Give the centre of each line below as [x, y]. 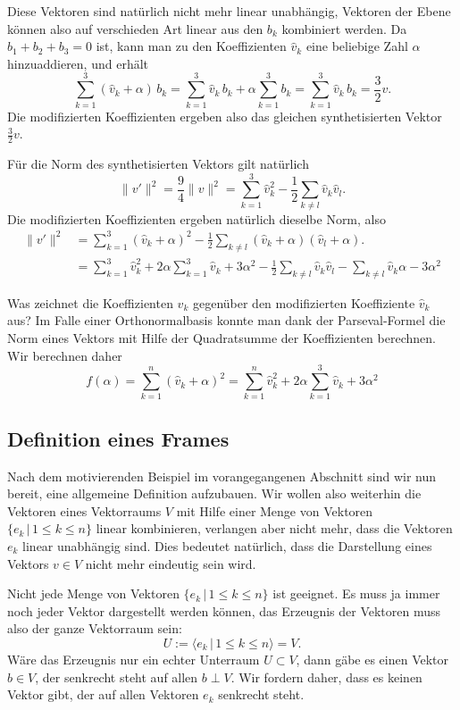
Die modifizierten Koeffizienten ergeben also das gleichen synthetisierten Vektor [225, 116]
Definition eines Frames [118, 438]
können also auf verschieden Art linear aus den [135, 28]
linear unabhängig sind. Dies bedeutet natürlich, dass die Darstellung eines [227, 545]
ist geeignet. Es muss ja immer [356, 593]
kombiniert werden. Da [344, 28]
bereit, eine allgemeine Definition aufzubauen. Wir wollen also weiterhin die [214, 493]
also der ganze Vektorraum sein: [95, 628]
